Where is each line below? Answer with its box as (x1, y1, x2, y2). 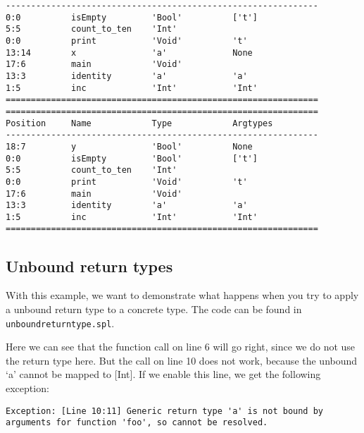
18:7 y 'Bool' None (6, 141, 253, 152)
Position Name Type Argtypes (6, 118, 273, 128)
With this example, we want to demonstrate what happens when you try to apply (6, 288, 359, 303)
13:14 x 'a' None (6, 47, 253, 58)
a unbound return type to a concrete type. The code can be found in (6, 301, 302, 316)
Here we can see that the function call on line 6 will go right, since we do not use (6, 339, 356, 354)
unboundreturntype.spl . (6, 315, 115, 330)
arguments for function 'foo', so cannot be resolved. (6, 417, 268, 428)
